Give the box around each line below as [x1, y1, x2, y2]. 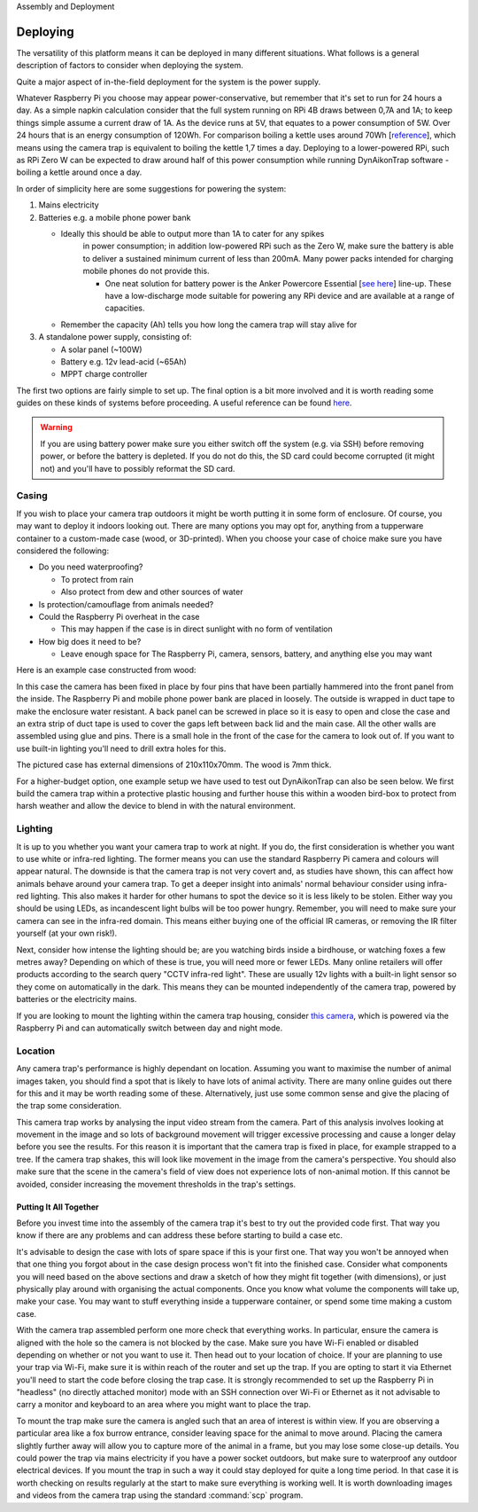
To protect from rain [60, 574, 135, 584]
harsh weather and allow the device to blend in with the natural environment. [16, 801, 297, 811]
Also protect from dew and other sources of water [60, 586, 243, 598]
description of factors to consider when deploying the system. [16, 60, 243, 71]
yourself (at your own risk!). [16, 928, 118, 939]
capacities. [104, 302, 145, 314]
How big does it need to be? [38, 636, 142, 646]
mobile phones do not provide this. [82, 266, 210, 277]
